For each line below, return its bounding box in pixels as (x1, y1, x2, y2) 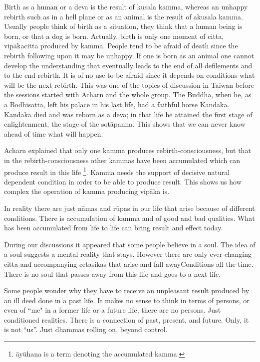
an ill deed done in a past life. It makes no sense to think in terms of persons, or (4, 295, 250, 305)
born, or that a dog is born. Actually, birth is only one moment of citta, (4, 30, 224, 41)
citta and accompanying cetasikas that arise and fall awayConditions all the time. (4, 258, 254, 269)
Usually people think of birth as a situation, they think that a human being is (4, 21, 243, 31)
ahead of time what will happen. (4, 128, 103, 139)
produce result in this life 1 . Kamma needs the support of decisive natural (4, 165, 230, 177)
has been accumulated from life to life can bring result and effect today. (4, 222, 223, 233)
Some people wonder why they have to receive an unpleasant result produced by (4, 285, 250, 296)
